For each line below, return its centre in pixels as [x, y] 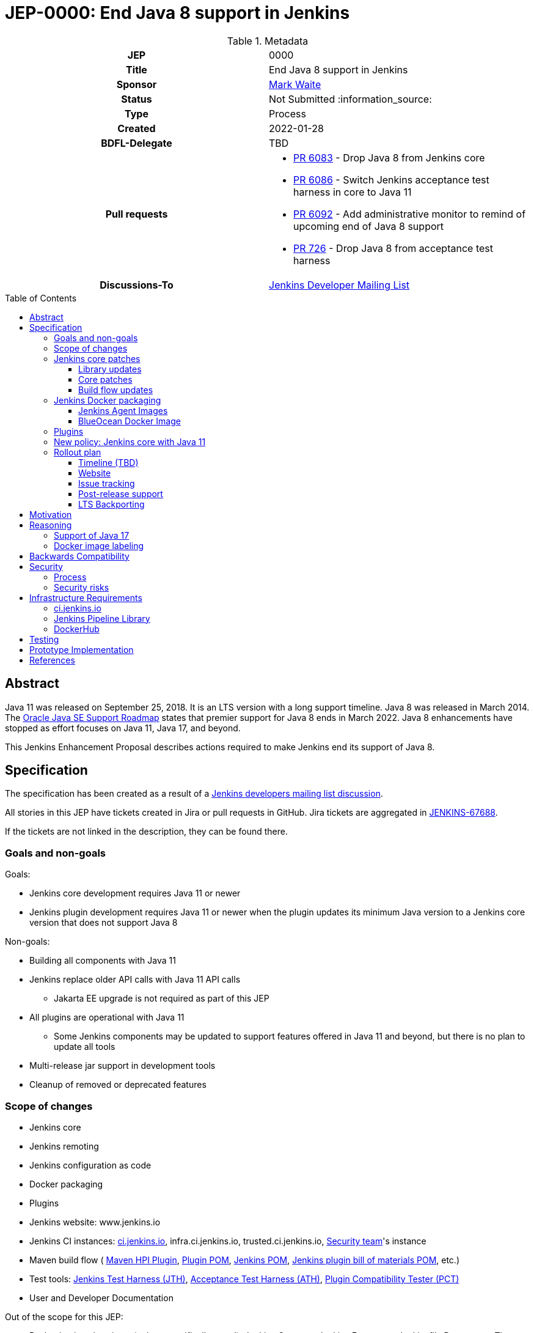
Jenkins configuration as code [90, 1165]
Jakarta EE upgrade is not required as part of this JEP [162, 999]
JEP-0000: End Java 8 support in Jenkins [177, 13]
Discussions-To [137, 285]
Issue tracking [107, 483]
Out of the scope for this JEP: [64, 1316]
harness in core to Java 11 [353, 192]
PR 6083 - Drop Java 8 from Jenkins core [389, 157]
